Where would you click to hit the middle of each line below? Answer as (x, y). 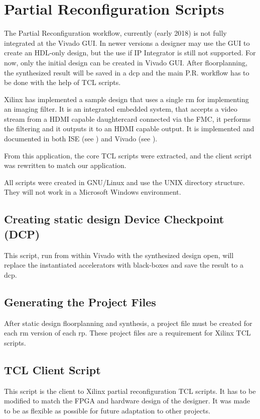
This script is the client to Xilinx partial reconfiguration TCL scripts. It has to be (130, 391)
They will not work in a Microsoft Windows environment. (93, 192)
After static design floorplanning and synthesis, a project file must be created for (128, 323)
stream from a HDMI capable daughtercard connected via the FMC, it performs (127, 118)
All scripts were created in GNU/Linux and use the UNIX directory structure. (124, 182)
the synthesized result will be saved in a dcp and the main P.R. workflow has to (127, 72)
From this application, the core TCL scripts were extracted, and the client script (128, 155)
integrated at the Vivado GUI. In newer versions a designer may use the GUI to (127, 43)
